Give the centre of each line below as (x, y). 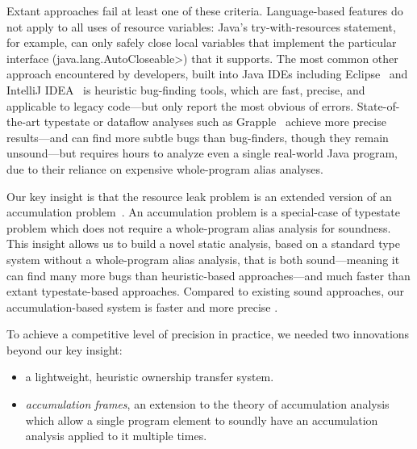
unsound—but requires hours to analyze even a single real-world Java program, (202, 153)
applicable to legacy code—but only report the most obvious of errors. (180, 105)
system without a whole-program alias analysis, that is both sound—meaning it (203, 259)
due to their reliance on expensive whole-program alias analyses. (165, 168)
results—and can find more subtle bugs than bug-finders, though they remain (198, 137)
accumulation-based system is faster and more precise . (142, 306)
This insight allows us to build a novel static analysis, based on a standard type (204, 243)
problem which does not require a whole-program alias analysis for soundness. (199, 227)
